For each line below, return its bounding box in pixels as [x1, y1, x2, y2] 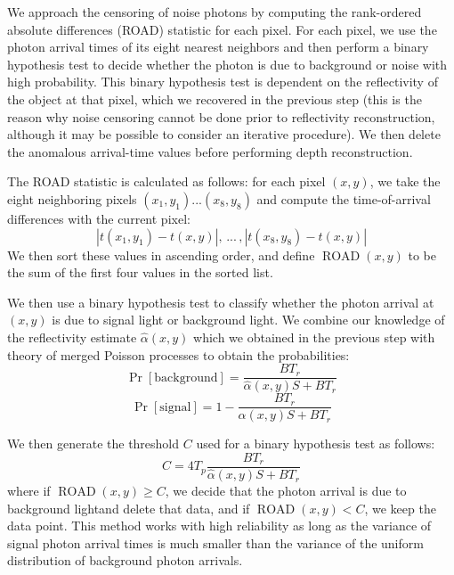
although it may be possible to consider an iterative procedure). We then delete [7, 125, 441, 144]
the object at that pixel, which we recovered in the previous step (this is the [7, 89, 422, 108]
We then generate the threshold [7, 434, 180, 453]
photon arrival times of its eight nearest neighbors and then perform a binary [7, 37, 429, 56]
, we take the [369, 172, 441, 191]
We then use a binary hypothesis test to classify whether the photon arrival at [7, 292, 434, 311]
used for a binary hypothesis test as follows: [196, 434, 435, 453]
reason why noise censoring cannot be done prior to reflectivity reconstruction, [7, 107, 435, 126]
